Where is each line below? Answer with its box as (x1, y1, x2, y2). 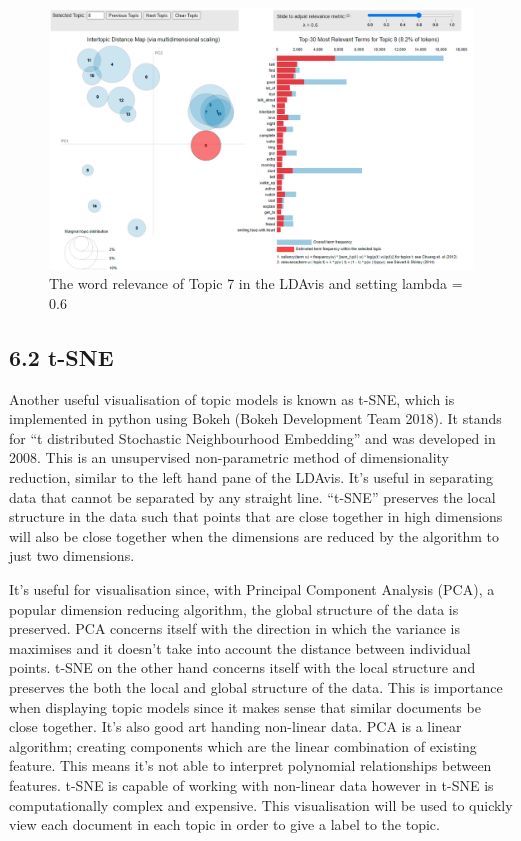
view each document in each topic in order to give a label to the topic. (9, 814, 440, 835)
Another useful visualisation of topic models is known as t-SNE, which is (9, 388, 455, 409)
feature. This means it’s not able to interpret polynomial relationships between (9, 755, 492, 776)
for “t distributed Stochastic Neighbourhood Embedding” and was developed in (9, 427, 496, 448)
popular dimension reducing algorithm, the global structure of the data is (9, 598, 459, 619)
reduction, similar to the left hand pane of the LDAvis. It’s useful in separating (9, 467, 493, 488)
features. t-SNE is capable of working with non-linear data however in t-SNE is (9, 774, 494, 795)
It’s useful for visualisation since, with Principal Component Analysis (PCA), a (9, 579, 495, 600)
